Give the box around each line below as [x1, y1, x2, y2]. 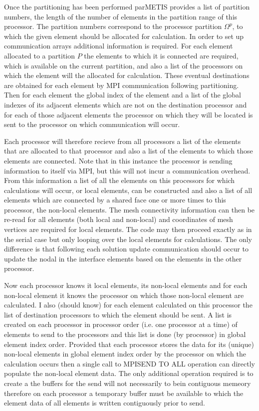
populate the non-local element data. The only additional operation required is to [4, 368, 254, 378]
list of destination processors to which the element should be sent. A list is [4, 309, 232, 319]
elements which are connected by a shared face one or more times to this [4, 194, 226, 205]
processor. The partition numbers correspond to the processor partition [4, 21, 222, 31]
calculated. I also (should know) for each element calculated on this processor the [4, 299, 253, 310]
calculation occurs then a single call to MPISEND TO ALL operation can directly [4, 358, 255, 368]
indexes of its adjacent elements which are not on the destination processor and [4, 99, 247, 109]
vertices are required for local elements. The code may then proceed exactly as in [4, 224, 252, 234]
